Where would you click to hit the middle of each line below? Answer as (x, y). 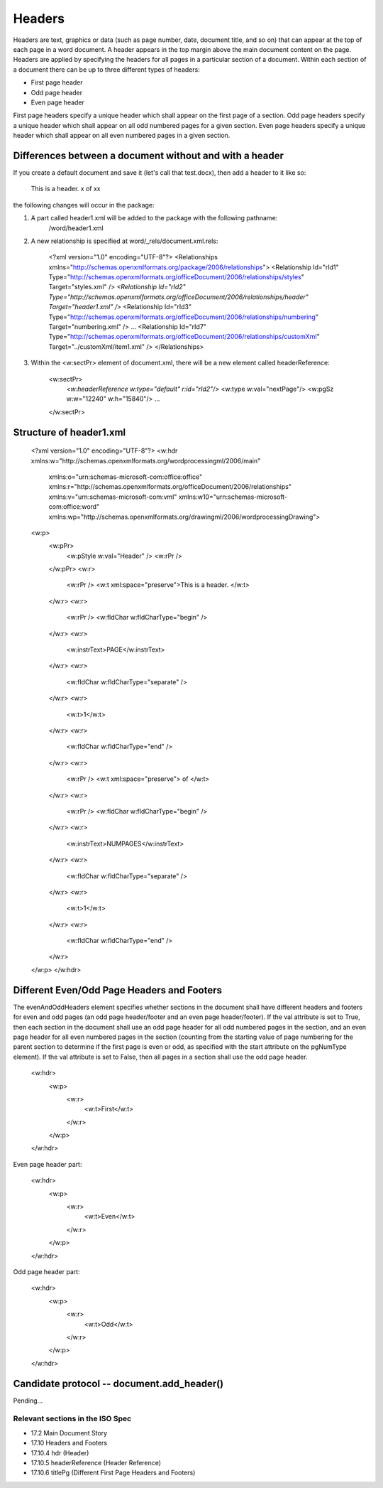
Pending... (28, 1401)
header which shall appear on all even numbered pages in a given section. (122, 136)
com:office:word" (74, 507)
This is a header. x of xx (66, 189)
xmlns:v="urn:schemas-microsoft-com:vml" (113, 497)
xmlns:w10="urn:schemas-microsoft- (233, 497)
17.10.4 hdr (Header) (60, 1452)
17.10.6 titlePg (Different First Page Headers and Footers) (113, 1473)
